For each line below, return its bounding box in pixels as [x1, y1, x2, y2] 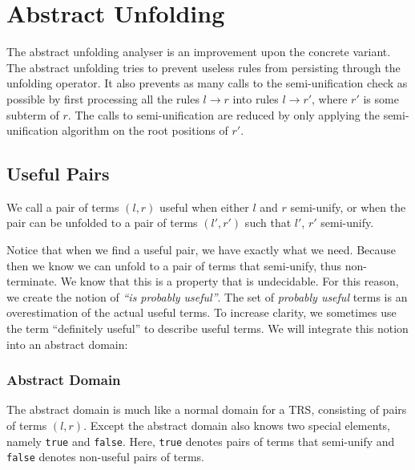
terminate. [6, 273, 58, 290]
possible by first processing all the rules [6, 90, 199, 107]
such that [244, 214, 292, 231]
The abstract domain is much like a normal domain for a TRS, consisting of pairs [6, 401, 407, 418]
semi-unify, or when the [290, 198, 406, 215]
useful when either [159, 198, 249, 215]
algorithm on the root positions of [62, 122, 228, 139]
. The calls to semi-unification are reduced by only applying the [67, 106, 380, 123]
